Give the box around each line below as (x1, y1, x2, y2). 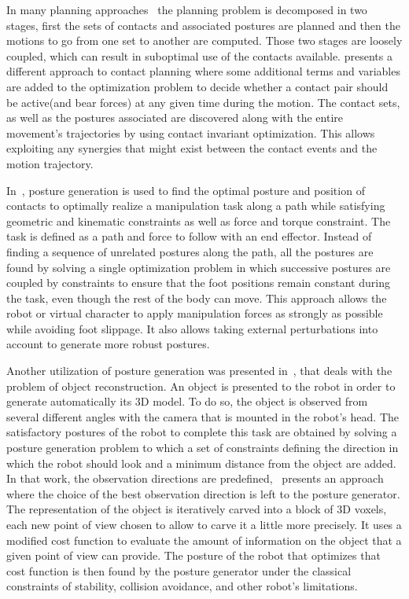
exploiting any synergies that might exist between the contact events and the (6, 140, 378, 156)
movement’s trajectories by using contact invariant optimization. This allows (6, 124, 375, 141)
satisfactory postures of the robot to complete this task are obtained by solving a (6, 424, 397, 440)
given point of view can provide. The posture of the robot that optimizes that (6, 547, 381, 564)
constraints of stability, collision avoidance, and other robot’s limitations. (6, 578, 358, 594)
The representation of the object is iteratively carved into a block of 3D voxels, (6, 501, 387, 517)
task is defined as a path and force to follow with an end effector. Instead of (6, 228, 372, 244)
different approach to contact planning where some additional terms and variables (6, 63, 400, 79)
